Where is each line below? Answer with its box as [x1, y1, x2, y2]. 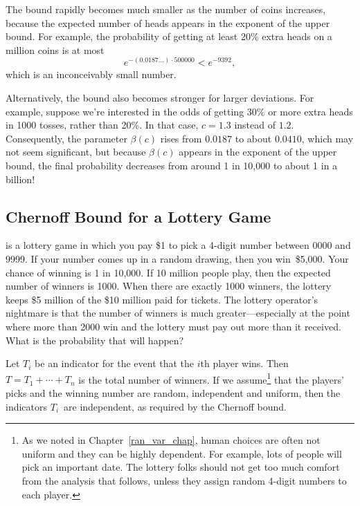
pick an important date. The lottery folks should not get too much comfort [21, 460, 340, 474]
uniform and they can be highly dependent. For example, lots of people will [21, 446, 342, 460]
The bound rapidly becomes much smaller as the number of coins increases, [6, 2, 326, 16]
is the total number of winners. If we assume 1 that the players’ [78, 370, 344, 386]
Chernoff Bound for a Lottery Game [6, 205, 271, 227]
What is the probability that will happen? [6, 332, 184, 347]
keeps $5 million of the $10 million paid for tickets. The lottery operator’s [6, 292, 318, 306]
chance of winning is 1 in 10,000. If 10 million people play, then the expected [6, 265, 331, 279]
